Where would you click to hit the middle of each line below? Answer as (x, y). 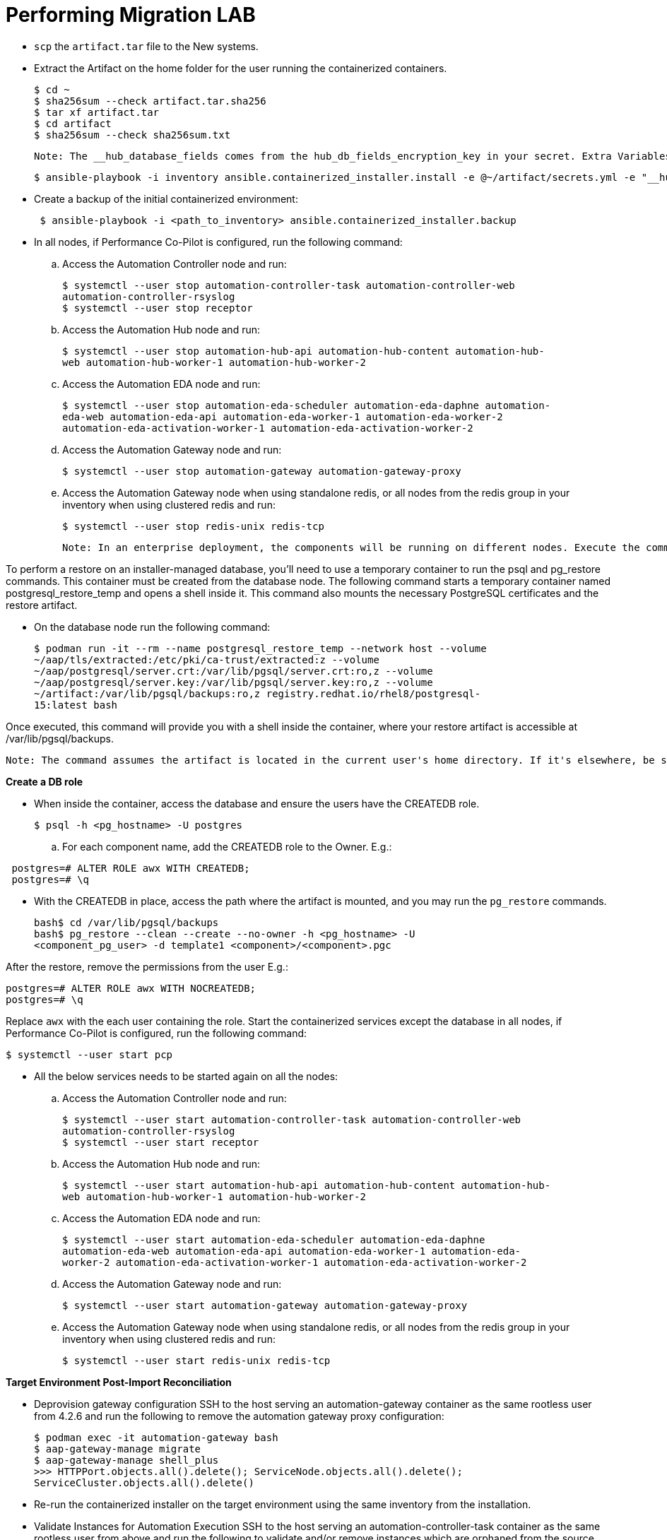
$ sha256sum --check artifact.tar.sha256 (150, 101)
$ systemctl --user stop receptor (158, 308)
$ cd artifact (73, 123)
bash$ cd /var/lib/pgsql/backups (126, 922)
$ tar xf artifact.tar (97, 112)
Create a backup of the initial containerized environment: (166, 199)
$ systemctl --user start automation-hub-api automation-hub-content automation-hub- (307, 1185)
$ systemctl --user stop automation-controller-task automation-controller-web (289, 285)
